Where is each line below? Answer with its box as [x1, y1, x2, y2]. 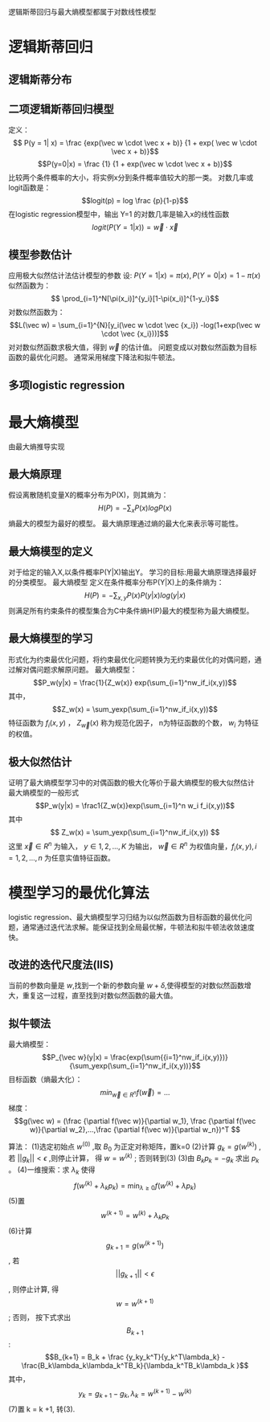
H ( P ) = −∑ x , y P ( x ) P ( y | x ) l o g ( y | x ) [84, 590, 186, 602]
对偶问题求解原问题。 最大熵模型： [22, 664, 137, 674]
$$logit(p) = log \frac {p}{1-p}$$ [81, 196, 189, 206]
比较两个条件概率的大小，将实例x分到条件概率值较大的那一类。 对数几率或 [8, 173, 254, 182]
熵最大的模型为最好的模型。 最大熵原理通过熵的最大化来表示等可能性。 [8, 519, 243, 529]
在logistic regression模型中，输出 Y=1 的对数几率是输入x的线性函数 [8, 210, 230, 219]
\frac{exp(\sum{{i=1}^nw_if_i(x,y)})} [110, 1052, 229, 1062]
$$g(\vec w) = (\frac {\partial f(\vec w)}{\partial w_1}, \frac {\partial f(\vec [14, 1116, 256, 1126]
